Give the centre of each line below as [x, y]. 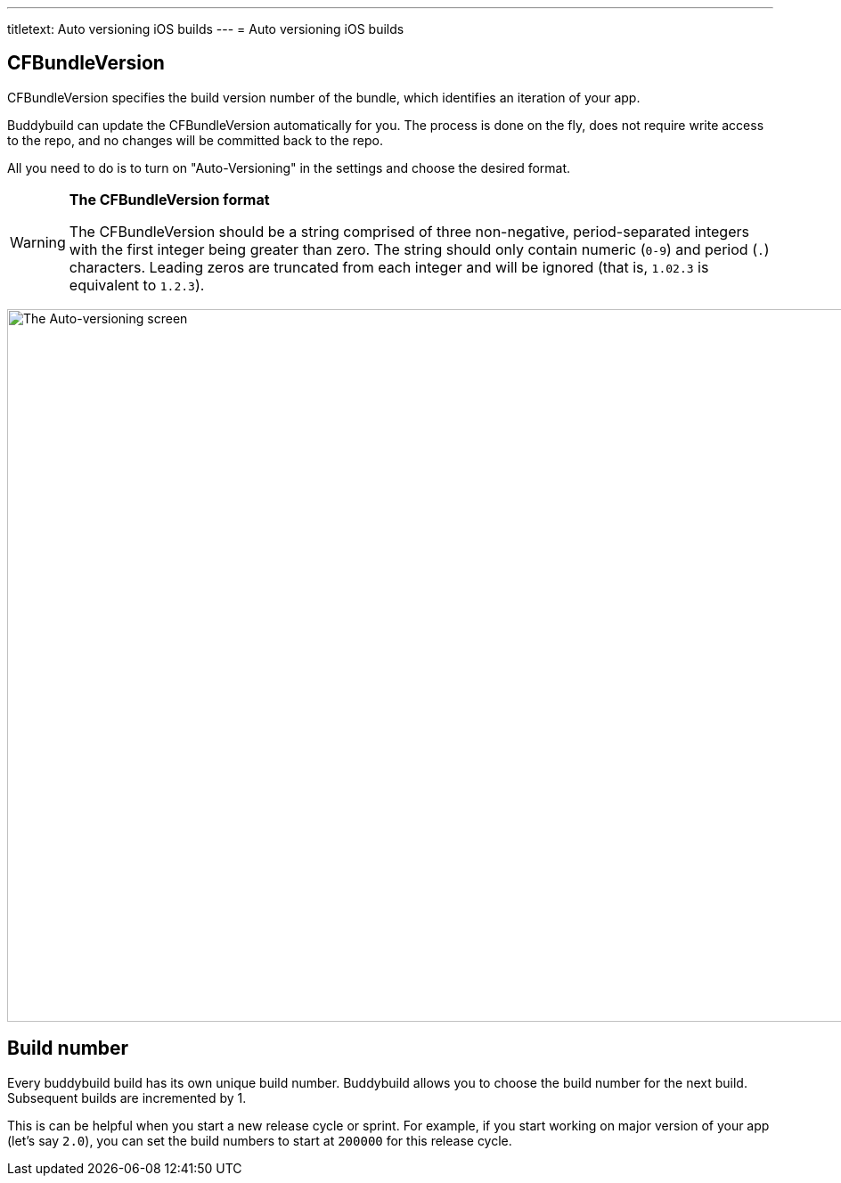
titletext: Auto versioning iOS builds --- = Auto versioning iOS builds [206, 29]
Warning [38, 242]
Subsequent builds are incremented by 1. [127, 1097]
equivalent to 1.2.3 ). [137, 285]
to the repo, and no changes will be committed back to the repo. [195, 140]
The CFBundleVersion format [169, 199]
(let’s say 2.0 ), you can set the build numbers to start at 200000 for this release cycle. [260, 1140]
